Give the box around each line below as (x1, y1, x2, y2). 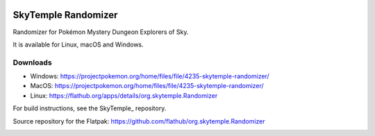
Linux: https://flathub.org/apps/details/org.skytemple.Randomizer (30, 91, 218, 100)
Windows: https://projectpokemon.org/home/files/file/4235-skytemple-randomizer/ (30, 72, 270, 80)
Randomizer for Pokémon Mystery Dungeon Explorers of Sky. (12, 28, 189, 36)
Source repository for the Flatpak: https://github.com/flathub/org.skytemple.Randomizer (12, 117, 265, 125)
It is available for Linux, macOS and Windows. (12, 40, 144, 49)
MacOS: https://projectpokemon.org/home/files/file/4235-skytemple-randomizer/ (30, 82, 264, 90)
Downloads (12, 58, 52, 67)
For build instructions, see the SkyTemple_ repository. (12, 104, 167, 112)
